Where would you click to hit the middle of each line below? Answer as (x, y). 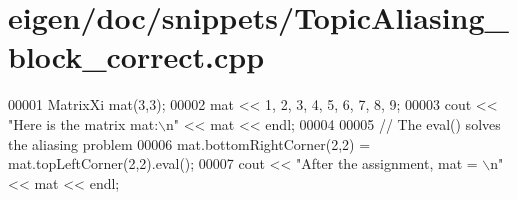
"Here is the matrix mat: (83, 123)
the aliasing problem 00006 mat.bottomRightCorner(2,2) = (189, 143)
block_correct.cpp (136, 56)
